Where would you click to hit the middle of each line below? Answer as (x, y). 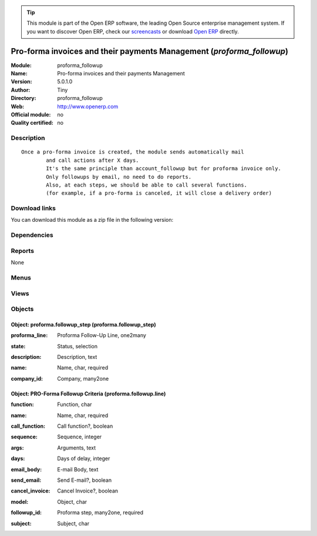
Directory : (23, 98)
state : (18, 346)
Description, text (77, 357)
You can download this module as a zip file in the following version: (92, 220)
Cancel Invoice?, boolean (88, 491)
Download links (33, 208)
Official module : (31, 115)
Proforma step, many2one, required (100, 512)
